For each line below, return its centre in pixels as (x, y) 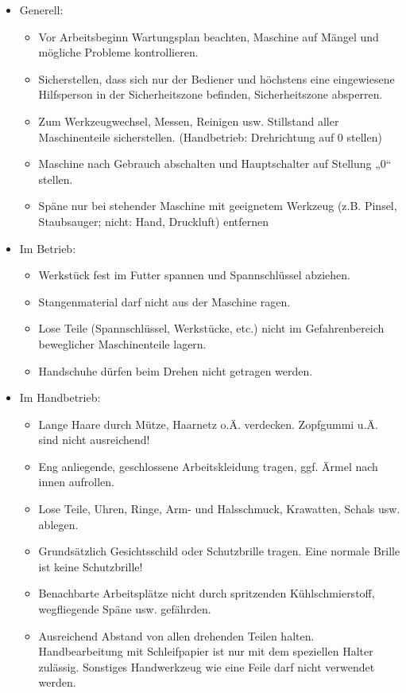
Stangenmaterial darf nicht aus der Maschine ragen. (164, 301)
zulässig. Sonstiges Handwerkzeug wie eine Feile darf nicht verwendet (207, 666)
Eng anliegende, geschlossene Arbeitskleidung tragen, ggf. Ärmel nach (208, 466)
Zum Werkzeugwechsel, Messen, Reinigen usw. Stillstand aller (189, 121)
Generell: (41, 10)
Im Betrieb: (48, 248)
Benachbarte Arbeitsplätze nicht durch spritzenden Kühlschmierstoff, (207, 593)
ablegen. (58, 524)
